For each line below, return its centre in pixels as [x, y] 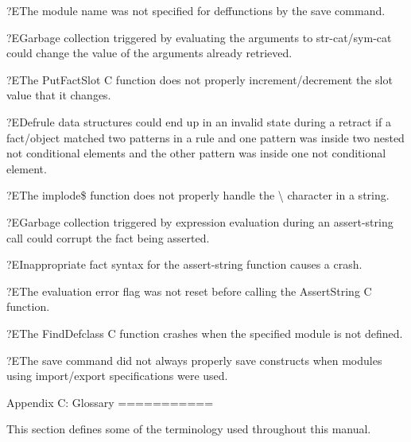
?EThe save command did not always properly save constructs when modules [194, 360]
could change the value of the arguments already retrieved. [149, 53]
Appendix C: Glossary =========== [110, 402]
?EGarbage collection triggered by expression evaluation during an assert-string [200, 221]
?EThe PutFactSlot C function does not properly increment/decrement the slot [200, 79]
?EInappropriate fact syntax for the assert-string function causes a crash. [184, 264]
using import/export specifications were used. [117, 376]
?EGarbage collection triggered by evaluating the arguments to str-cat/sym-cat [199, 37]
